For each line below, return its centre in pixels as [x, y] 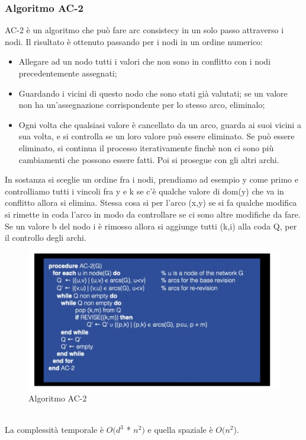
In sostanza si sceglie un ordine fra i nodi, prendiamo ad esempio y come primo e [152, 179]
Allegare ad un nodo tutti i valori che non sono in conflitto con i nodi [145, 61]
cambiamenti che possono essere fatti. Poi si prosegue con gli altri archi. [149, 159]
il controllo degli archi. [46, 237]
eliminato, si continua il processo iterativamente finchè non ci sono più [146, 147]
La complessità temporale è [54, 430]
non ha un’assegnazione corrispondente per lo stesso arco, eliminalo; [142, 105]
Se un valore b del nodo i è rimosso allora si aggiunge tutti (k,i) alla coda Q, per [151, 226]
